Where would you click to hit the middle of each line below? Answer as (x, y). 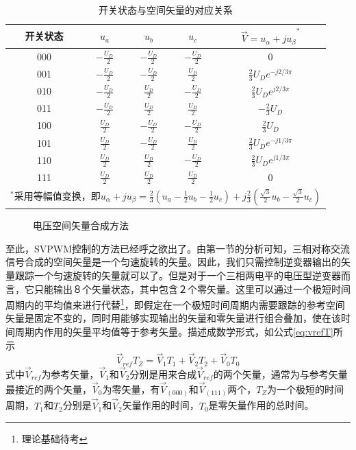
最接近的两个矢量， (49, 389)
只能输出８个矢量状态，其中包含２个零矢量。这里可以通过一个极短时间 (192, 288)
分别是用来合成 (163, 374)
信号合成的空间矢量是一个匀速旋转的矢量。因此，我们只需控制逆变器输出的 (173, 262)
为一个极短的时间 (305, 389)
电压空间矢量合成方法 (81, 225)
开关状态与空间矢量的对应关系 (166, 10)
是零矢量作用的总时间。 (261, 405)
